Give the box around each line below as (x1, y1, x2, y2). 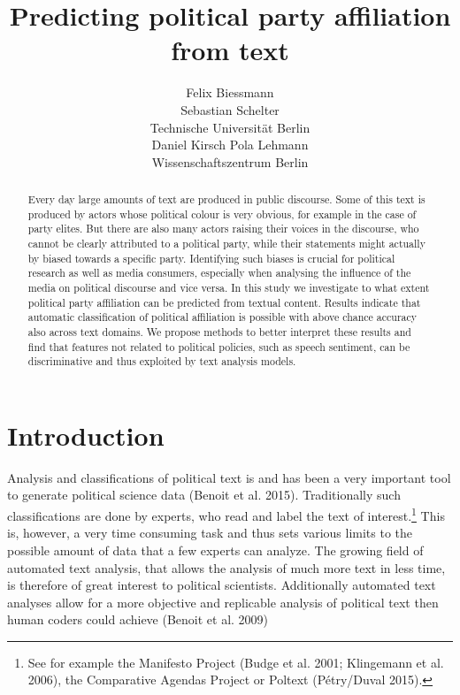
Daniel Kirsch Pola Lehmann (151, 135, 309, 154)
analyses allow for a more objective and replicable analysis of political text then (7, 592, 439, 611)
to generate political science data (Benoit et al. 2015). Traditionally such (7, 485, 401, 504)
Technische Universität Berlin (149, 118, 310, 136)
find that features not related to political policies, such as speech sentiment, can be (27, 339, 410, 354)
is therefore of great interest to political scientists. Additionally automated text (7, 576, 436, 594)
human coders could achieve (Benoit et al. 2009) (7, 610, 269, 629)
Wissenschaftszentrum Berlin (151, 152, 309, 171)
